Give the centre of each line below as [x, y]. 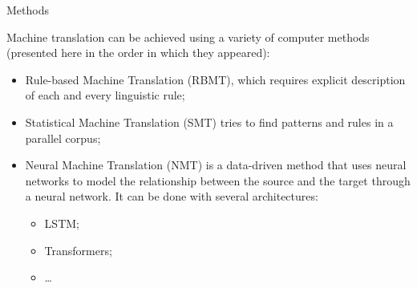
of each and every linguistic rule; [105, 95]
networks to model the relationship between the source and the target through [218, 180]
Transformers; [78, 250]
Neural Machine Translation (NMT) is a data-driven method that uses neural [216, 165]
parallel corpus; [63, 138]
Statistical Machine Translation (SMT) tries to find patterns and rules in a [209, 122]
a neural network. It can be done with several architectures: [172, 196]
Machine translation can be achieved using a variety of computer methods [188, 37]
